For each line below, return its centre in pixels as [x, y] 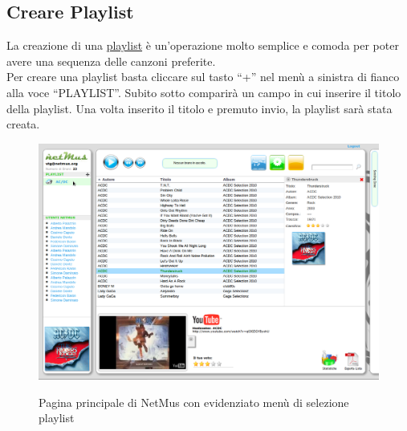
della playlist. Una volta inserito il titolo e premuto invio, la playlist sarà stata [199, 108]
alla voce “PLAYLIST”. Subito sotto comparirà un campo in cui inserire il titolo [204, 92]
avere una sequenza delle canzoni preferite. [111, 61]
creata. [23, 124]
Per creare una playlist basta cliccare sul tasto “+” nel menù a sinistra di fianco [203, 77]
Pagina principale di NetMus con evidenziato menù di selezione [194, 402]
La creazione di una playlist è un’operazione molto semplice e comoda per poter [203, 45]
